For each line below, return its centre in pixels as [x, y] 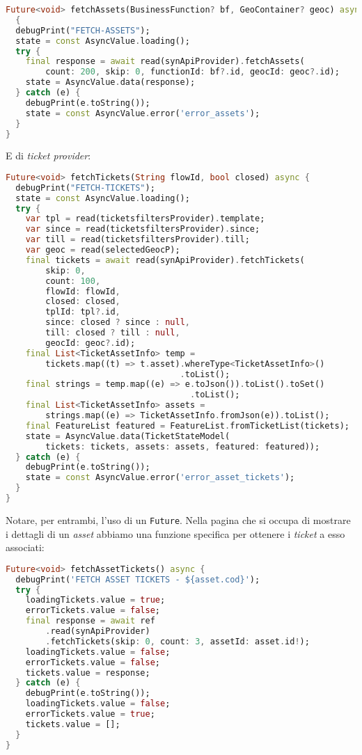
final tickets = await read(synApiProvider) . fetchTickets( [165, 260]
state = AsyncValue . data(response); [110, 82]
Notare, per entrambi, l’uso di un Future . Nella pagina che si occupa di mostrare [178, 519]
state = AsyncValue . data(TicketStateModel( [128, 436]
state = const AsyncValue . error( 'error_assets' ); [143, 113]
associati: [25, 547]
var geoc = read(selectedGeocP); [103, 250]
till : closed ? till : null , [113, 333]
